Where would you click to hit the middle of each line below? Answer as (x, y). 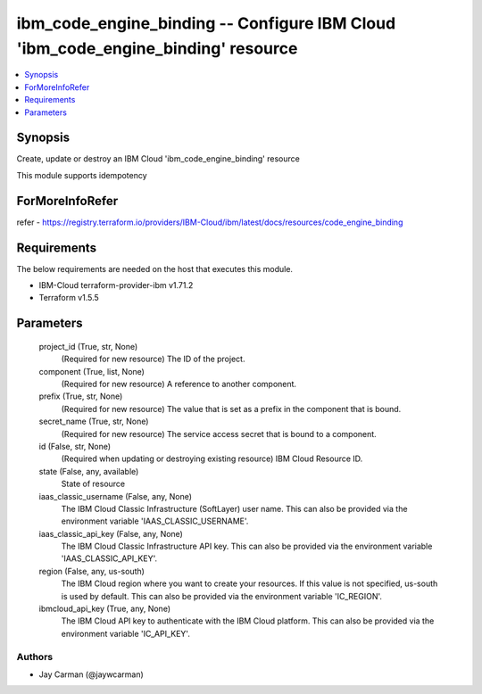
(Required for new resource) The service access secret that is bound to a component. (219, 434)
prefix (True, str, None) (81, 396)
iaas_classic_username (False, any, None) (115, 496)
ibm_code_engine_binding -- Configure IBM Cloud (206, 23)
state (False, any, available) (89, 471)
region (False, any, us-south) (91, 571)
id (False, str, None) (75, 446)
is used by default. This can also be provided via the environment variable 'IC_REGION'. (222, 596)
